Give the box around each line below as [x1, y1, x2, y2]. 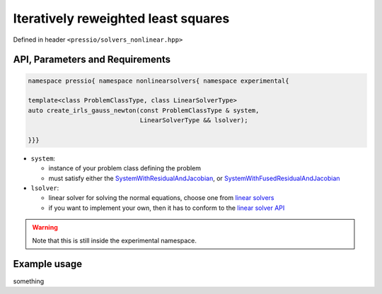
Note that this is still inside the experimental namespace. [32, 236, 197, 245]
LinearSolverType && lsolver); [139, 117, 248, 124]
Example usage [13, 258, 83, 270]
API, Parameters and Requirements [13, 54, 171, 66]
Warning [32, 223, 58, 232]
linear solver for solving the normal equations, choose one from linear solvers [48, 194, 274, 202]
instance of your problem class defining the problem [48, 164, 202, 172]
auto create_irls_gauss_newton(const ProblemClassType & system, [28, 106, 260, 114]
